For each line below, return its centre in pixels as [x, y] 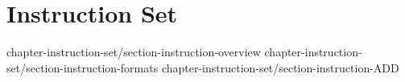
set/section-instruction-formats [83, 67]
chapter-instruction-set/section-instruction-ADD [280, 67]
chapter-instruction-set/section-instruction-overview [134, 52]
